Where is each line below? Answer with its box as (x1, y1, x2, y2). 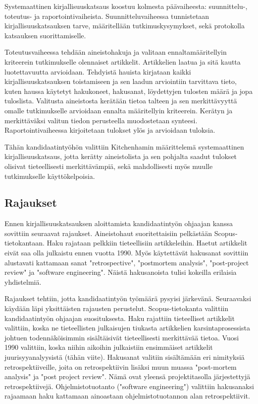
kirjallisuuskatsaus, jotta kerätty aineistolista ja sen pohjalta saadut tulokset (4, 151, 237, 162)
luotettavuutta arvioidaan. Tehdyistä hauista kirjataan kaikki (4, 66, 191, 77)
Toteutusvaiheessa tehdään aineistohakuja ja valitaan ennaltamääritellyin (4, 47, 227, 57)
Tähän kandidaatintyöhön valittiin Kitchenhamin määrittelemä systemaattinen (4, 141, 244, 152)
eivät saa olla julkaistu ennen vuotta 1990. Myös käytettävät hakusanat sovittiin (4, 247, 249, 258)
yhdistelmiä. (4, 276, 42, 287)
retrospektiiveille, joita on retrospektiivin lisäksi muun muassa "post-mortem (4, 361, 237, 372)
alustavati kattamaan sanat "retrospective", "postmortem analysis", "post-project (4, 257, 249, 267)
